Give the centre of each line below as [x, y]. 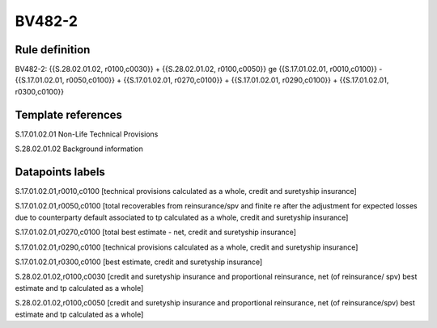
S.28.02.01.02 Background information [79, 149]
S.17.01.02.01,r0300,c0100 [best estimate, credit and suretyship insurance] [139, 262]
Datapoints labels [60, 172]
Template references [69, 114]
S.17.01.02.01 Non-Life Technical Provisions [87, 134]
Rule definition [53, 50]
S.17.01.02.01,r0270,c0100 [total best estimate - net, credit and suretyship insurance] [156, 232]
